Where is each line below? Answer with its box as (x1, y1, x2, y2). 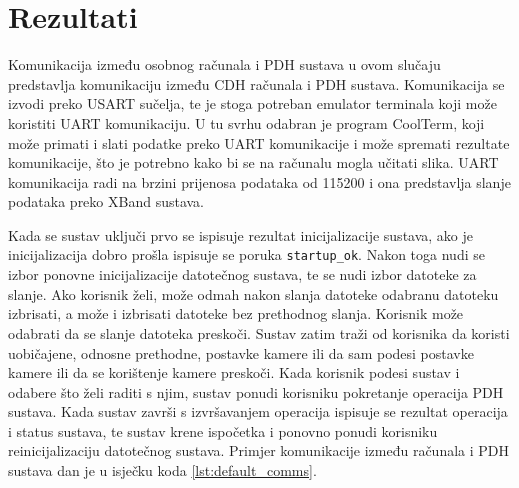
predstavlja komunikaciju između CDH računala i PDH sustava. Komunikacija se (8, 73, 505, 94)
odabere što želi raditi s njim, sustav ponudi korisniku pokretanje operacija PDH (8, 381, 504, 402)
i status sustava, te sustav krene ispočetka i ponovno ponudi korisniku (8, 420, 438, 441)
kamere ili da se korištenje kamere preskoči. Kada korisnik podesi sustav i (8, 362, 460, 383)
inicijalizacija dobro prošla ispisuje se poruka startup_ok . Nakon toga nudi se (8, 244, 485, 265)
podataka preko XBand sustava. (8, 191, 205, 212)
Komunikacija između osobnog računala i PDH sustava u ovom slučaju (8, 54, 441, 75)
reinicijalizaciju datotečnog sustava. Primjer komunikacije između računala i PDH (8, 440, 510, 461)
